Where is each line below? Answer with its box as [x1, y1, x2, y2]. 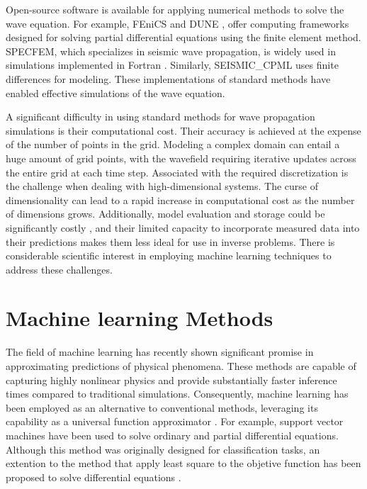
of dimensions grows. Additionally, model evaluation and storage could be [6, 206, 325, 221]
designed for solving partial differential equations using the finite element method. [6, 30, 361, 45]
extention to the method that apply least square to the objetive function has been [6, 456, 361, 471]
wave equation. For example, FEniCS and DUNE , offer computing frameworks [6, 16, 349, 30]
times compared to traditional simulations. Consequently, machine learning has [6, 386, 349, 401]
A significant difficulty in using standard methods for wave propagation [6, 109, 315, 124]
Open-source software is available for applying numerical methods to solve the [6, 2, 344, 16]
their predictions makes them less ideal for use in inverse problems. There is [6, 234, 335, 249]
